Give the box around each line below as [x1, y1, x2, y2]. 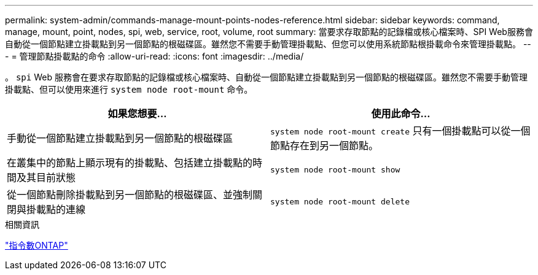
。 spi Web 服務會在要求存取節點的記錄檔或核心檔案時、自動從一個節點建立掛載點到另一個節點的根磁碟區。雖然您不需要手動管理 [5, 72, 528, 82]
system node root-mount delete [270, 196, 410, 206]
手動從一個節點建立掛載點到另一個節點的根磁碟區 [7, 132, 233, 144]
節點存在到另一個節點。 [270, 139, 379, 152]
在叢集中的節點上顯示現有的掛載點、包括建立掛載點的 [7, 157, 253, 169]
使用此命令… [371, 107, 431, 120]
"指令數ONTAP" [5, 240, 68, 250]
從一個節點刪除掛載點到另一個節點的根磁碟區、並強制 [7, 188, 253, 201]
